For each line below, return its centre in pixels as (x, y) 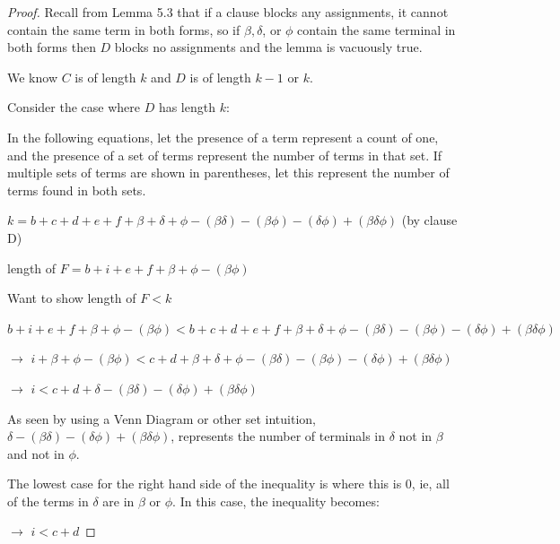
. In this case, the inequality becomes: (276, 501)
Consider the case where (74, 107)
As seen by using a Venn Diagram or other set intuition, (162, 418)
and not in (36, 453)
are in (118, 501)
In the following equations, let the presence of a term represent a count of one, (223, 137)
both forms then (52, 47)
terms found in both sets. (77, 190)
